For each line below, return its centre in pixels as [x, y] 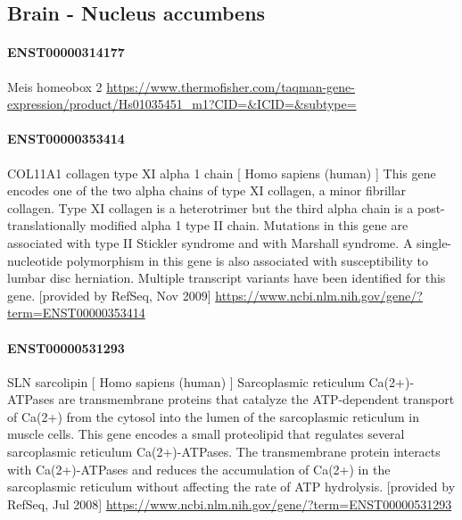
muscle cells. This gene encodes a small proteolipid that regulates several [206, 434]
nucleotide [35, 260]
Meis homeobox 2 [55, 86]
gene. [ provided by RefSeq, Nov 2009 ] [109, 295]
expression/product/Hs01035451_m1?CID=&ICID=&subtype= [182, 104]
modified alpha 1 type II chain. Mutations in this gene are [249, 225]
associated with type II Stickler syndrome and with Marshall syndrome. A [210, 242]
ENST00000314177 [66, 52]
